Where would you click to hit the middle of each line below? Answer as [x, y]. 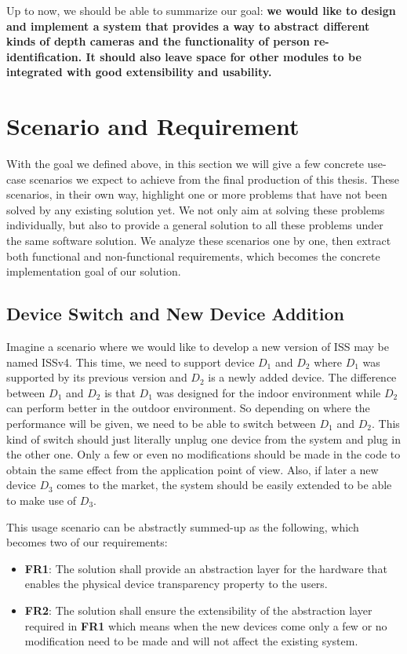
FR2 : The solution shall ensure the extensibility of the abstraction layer [198, 610]
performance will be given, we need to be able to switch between [161, 424]
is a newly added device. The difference [302, 377]
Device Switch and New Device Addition [176, 314]
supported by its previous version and [97, 377]
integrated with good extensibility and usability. [139, 72]
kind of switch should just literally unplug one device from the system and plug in [203, 438]
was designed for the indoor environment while [269, 392]
